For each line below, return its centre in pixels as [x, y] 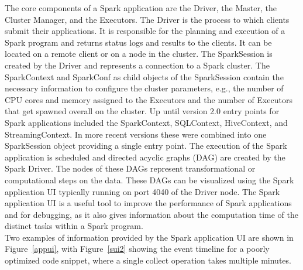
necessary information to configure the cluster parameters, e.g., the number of [144, 88]
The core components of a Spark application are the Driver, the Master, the [141, 8]
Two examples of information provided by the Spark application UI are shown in [149, 237]
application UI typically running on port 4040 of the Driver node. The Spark [142, 191]
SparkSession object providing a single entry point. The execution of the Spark [146, 146]
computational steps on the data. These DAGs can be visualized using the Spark [149, 180]
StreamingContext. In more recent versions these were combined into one [136, 134]
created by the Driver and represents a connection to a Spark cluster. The [137, 65]
